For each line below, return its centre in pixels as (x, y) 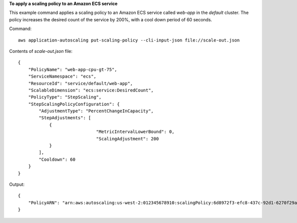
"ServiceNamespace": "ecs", (62, 76)
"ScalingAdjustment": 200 (127, 139)
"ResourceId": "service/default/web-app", (80, 83)
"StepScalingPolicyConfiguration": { (74, 104)
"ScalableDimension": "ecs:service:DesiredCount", (91, 90)
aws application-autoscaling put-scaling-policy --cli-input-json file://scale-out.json (129, 40)
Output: (17, 184)
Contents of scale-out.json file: (41, 51)
